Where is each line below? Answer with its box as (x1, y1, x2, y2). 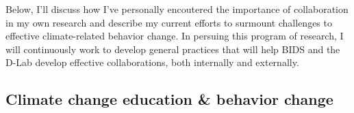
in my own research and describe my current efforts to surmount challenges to (5, 15, 332, 29)
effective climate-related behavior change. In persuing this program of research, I (5, 29, 344, 43)
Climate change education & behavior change (5, 88, 333, 110)
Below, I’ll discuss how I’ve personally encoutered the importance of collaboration (5, 2, 349, 16)
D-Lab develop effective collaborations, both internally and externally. (5, 55, 299, 69)
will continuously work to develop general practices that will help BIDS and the (5, 42, 340, 56)
